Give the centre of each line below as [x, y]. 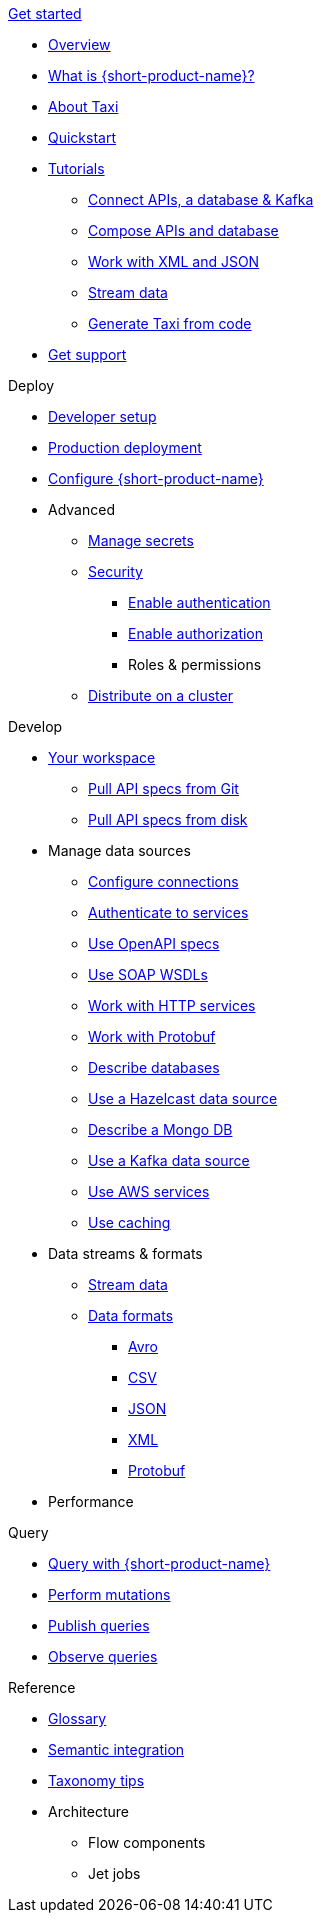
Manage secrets [141, 540]
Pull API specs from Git [163, 788]
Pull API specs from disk [168, 819]
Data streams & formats [125, 1253]
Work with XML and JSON [174, 261]
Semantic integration [116, 1749]
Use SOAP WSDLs [148, 974]
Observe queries [103, 1656]
